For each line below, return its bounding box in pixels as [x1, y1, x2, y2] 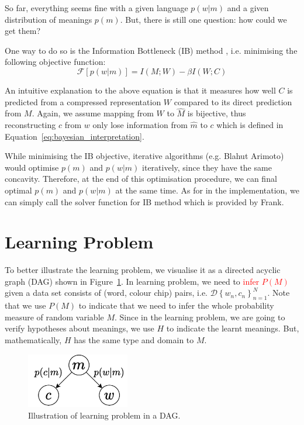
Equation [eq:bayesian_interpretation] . [5, 130, 144, 142]
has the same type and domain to [74, 334, 194, 346]
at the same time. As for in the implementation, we [115, 184, 299, 196]
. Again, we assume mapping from [32, 107, 154, 119]
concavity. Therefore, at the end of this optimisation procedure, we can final [5, 172, 277, 185]
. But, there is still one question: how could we [120, 13, 287, 25]
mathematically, [5, 334, 62, 346]
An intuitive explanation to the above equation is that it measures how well [5, 84, 276, 96]
